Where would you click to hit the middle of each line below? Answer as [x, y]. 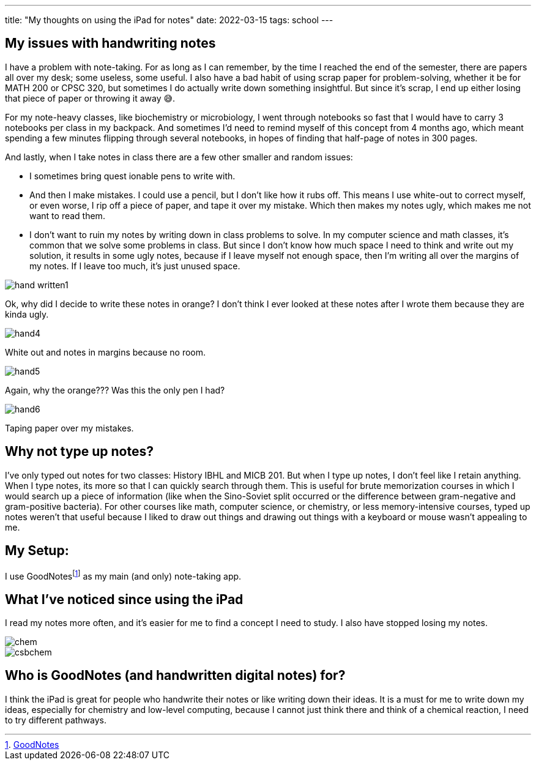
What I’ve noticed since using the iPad [124, 599]
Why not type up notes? [79, 452]
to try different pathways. [56, 720]
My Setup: [37, 551]
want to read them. [67, 215]
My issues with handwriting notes [110, 43]
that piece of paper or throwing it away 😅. [90, 98]
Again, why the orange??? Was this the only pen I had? [115, 390]
